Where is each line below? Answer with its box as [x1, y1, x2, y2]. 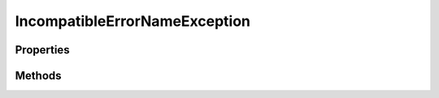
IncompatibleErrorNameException [15, 12, 251, 30]
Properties [15, 43, 70, 57]
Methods [15, 69, 62, 83]
